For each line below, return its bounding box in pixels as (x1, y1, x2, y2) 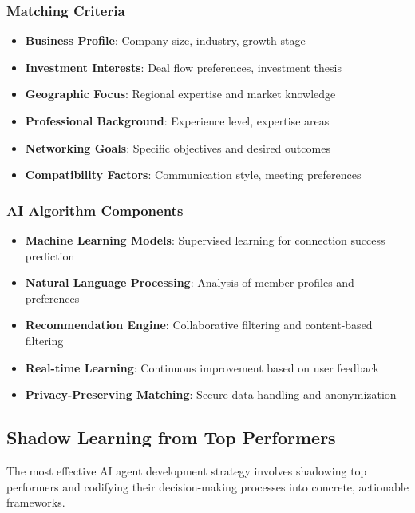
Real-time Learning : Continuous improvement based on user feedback (25, 359, 379, 376)
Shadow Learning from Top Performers (6, 425, 336, 450)
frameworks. (6, 494, 65, 511)
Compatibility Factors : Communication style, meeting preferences (25, 166, 362, 183)
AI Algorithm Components (6, 200, 184, 220)
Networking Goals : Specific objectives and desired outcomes (25, 139, 330, 156)
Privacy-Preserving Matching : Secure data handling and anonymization (25, 386, 397, 403)
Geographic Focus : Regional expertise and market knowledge (25, 85, 336, 102)
